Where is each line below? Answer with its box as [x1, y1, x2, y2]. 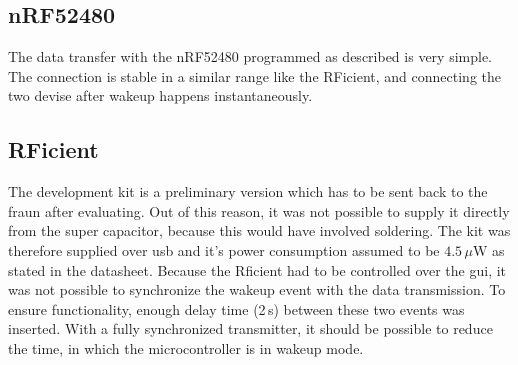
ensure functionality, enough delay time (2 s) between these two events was [8, 298, 465, 319]
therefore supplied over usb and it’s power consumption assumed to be [8, 239, 440, 260]
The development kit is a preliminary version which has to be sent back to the [8, 181, 488, 202]
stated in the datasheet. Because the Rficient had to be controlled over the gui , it [8, 259, 507, 280]
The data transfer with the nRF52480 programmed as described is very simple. [8, 46, 492, 67]
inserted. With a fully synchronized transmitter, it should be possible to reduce [8, 318, 493, 339]
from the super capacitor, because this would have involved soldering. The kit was [8, 220, 511, 241]
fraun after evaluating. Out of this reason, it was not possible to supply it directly [8, 200, 510, 221]
